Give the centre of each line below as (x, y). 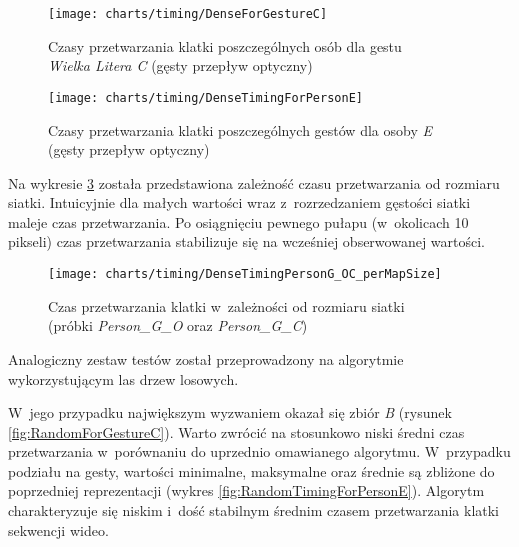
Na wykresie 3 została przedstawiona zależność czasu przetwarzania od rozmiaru (254, 182)
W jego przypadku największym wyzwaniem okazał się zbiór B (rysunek (230, 412)
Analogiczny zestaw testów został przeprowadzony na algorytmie (206, 358)
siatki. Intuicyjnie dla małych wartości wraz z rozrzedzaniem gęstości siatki (239, 202)
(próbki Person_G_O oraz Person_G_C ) (178, 325)
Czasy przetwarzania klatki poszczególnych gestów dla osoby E (240, 129)
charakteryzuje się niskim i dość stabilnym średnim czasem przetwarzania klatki (254, 510)
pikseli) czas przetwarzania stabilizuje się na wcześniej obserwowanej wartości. (247, 241)
